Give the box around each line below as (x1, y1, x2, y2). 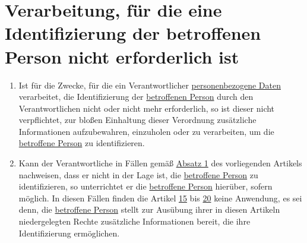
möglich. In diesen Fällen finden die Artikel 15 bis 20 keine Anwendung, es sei (18, 191, 302, 204)
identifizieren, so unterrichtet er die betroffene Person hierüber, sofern (18, 180, 273, 192)
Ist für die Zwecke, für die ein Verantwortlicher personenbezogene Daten (18, 78, 281, 91)
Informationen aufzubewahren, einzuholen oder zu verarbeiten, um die (18, 125, 274, 137)
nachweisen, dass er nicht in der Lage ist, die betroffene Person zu (18, 168, 258, 181)
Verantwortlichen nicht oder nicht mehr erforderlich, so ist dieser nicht (18, 102, 275, 114)
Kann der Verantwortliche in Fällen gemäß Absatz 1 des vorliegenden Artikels (18, 157, 302, 169)
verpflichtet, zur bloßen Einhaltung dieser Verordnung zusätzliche (18, 113, 257, 126)
